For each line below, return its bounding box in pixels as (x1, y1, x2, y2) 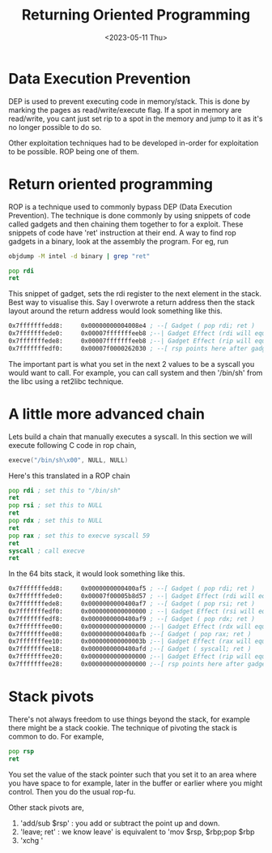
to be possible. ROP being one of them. (8, 146, 139, 156)
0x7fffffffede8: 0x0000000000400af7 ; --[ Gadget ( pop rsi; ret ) (8, 600, 255, 608)
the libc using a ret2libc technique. (8, 376, 124, 386)
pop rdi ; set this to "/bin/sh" (8, 486, 121, 494)
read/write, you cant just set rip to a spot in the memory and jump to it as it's (8, 114, 263, 123)
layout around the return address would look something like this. (8, 306, 223, 316)
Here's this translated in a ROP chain (8, 471, 131, 480)
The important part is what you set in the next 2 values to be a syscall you (8, 359, 255, 368)
